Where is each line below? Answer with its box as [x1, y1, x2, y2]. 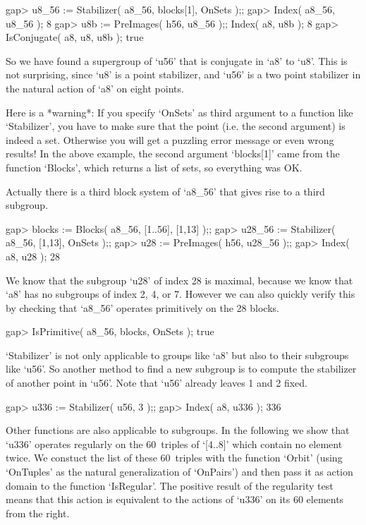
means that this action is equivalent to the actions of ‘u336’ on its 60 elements [6, 492, 344, 507]
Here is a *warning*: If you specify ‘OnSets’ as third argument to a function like [6, 104, 353, 119]
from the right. [6, 505, 70, 520]
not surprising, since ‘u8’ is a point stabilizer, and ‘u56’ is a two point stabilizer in [6, 67, 361, 82]
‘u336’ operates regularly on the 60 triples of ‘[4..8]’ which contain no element [6, 436, 343, 451]
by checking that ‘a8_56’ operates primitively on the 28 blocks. [6, 300, 279, 315]
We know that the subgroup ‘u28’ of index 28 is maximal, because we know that [6, 272, 353, 287]
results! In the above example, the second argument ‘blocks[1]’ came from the [6, 146, 340, 161]
